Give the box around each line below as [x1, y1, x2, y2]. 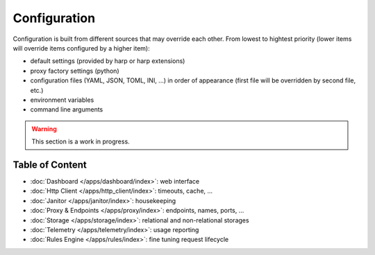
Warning [31, 125, 57, 133]
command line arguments [30, 105, 103, 114]
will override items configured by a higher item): [12, 44, 151, 52]
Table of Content [12, 159, 87, 170]
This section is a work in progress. [31, 137, 130, 146]
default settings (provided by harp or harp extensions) [30, 57, 185, 65]
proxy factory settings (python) [30, 67, 119, 75]
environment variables [30, 96, 94, 104]
